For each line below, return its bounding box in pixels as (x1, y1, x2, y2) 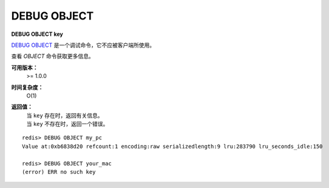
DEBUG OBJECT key (11, 30, 64, 38)
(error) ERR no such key (22, 169, 96, 176)
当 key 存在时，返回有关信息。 (26, 111, 103, 119)
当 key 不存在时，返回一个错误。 (26, 120, 109, 128)
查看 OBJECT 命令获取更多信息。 (11, 52, 94, 60)
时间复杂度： (11, 83, 44, 91)
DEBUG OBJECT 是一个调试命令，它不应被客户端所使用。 (11, 41, 155, 49)
